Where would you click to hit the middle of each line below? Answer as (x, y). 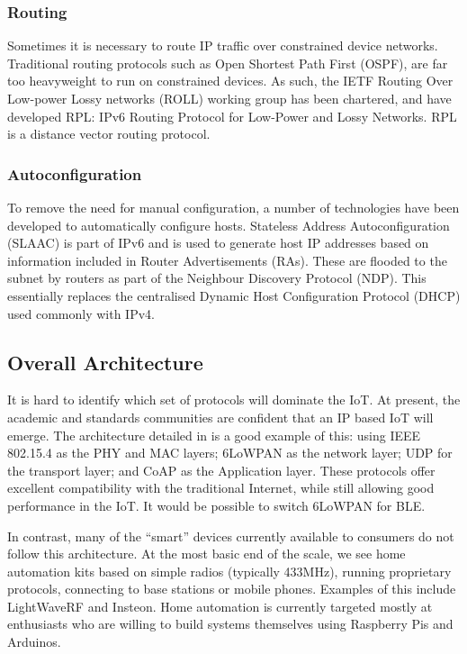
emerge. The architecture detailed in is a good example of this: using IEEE (214, 435)
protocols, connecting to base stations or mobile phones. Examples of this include (232, 589)
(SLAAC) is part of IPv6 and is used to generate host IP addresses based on (218, 243)
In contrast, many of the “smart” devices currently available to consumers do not (231, 536)
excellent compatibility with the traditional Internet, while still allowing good (221, 488)
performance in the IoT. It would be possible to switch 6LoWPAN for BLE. (216, 505)
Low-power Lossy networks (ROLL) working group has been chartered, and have (229, 98)
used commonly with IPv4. (81, 313)
